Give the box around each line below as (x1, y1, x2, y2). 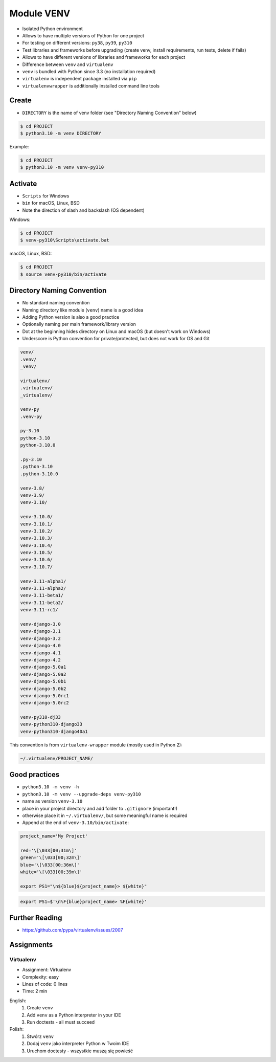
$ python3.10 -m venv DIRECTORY (20, 130, 102, 136)
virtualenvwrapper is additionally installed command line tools (22, 82, 160, 89)
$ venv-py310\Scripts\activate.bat (20, 237, 109, 243)
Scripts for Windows (22, 192, 70, 199)
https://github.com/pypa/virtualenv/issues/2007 (22, 927, 123, 933)
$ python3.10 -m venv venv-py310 (20, 164, 104, 170)
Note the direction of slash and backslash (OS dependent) (22, 207, 145, 213)
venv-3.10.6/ (20, 557, 53, 563)
